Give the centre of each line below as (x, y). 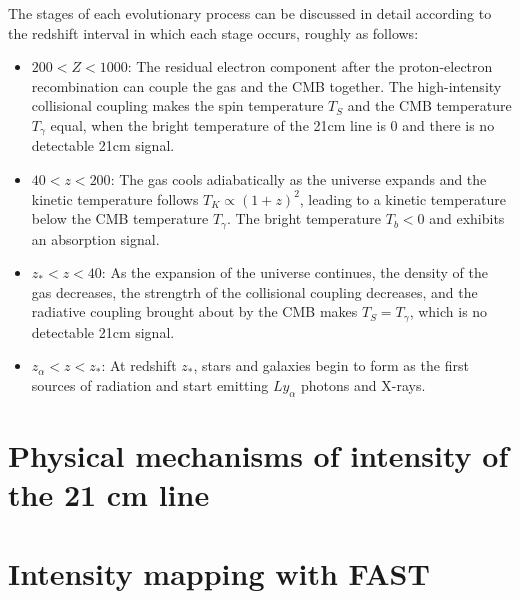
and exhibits (467, 218)
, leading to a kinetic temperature (403, 198)
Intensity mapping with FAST (219, 572)
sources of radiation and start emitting (150, 385)
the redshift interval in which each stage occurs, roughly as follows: (213, 32)
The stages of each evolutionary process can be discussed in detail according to (250, 13)
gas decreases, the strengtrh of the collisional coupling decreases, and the (254, 291)
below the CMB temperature (120, 218)
